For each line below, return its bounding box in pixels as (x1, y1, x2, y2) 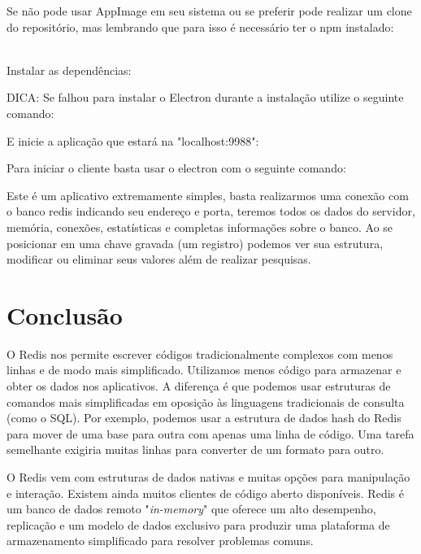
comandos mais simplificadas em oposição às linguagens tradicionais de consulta (7, 393, 405, 410)
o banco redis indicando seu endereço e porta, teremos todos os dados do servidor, (7, 203, 415, 220)
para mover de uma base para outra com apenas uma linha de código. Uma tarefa (7, 425, 414, 442)
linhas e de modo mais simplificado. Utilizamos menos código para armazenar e (7, 361, 401, 378)
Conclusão (7, 298, 123, 331)
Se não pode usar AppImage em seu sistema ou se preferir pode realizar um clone (7, 2, 412, 19)
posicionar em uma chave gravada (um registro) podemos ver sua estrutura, (7, 234, 384, 251)
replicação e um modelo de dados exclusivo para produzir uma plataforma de (7, 516, 390, 533)
